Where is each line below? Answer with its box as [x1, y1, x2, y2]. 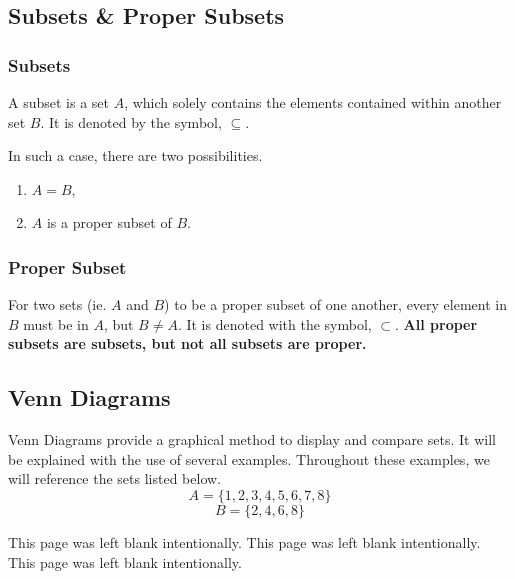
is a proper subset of [46, 212, 172, 233]
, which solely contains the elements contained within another [124, 92, 502, 112]
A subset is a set [8, 92, 109, 112]
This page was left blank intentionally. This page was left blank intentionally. [8, 531, 481, 552]
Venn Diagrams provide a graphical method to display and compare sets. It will [8, 429, 496, 450]
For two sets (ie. [8, 294, 107, 315]
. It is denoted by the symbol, [40, 111, 222, 132]
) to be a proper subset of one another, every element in [164, 294, 507, 315]
